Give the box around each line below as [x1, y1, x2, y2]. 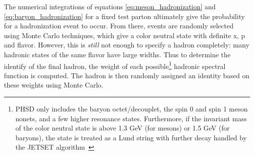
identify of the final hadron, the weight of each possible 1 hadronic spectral [4, 59, 226, 71]
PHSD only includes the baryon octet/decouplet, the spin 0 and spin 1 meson [15, 104, 248, 113]
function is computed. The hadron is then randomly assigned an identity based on [4, 70, 250, 80]
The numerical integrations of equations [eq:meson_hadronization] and [4, 1, 216, 11]
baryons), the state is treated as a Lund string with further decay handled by [15, 132, 247, 142]
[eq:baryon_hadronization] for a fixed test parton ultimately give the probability [4, 11, 245, 21]
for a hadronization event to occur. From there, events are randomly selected [4, 21, 233, 31]
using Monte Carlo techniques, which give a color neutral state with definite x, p [4, 30, 245, 40]
